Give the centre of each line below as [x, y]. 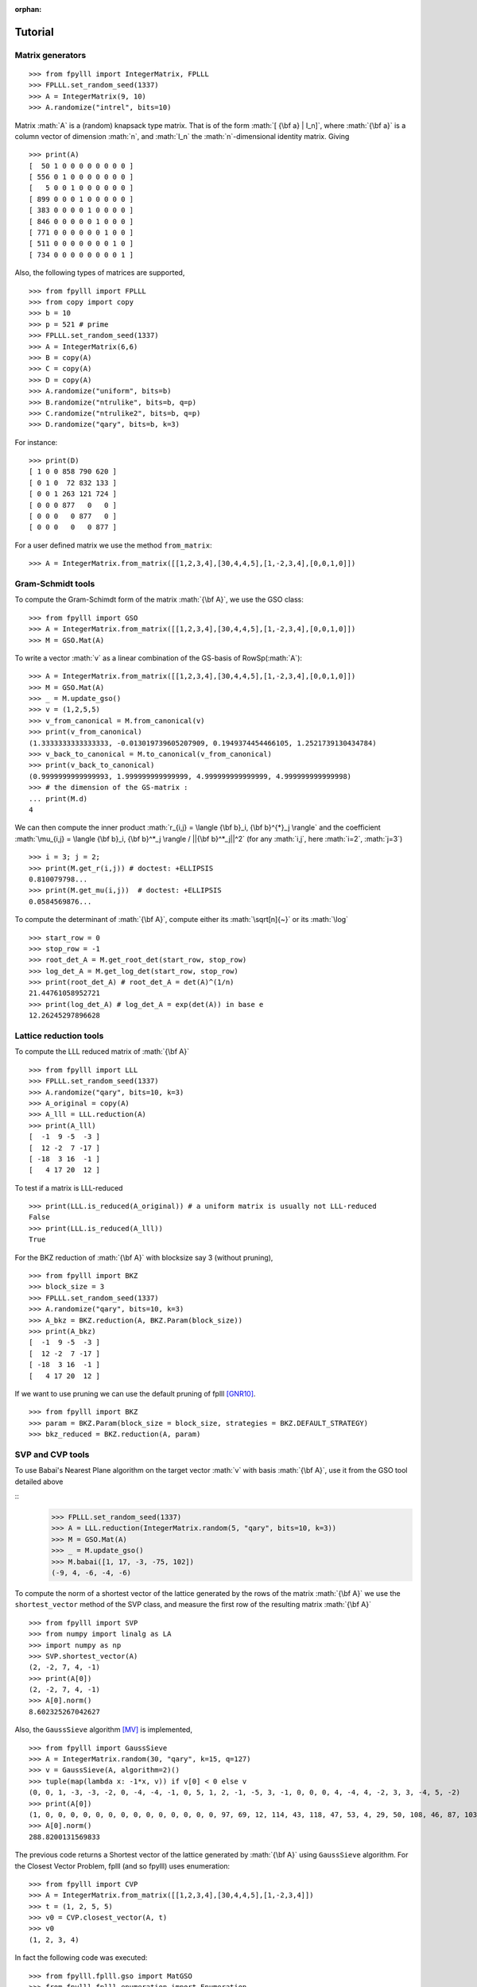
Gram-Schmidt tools [55, 583]
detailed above [39, 1482]
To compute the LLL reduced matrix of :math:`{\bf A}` [102, 1052]
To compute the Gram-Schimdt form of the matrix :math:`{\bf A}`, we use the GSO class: [159, 599]
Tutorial [35, 32]
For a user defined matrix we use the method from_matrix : [113, 545]
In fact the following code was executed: [81, 1958]
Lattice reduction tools [59, 1036]
